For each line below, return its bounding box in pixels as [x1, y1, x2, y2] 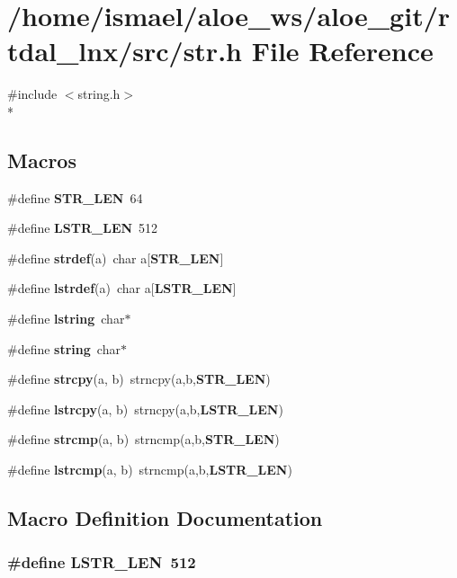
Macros [7, 146, 76, 173]
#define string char [7, 339, 121, 358]
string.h [77, 84, 121, 103]
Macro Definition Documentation [7, 504, 323, 532]
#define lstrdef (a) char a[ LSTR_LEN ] [7, 279, 237, 298]
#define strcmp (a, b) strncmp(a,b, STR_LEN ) [7, 430, 280, 449]
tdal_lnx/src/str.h [7, 32, 242, 69]
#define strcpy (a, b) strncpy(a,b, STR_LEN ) [7, 369, 271, 388]
